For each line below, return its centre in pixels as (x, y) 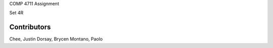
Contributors (30, 27)
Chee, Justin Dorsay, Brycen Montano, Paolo (56, 39)
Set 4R (16, 13)
